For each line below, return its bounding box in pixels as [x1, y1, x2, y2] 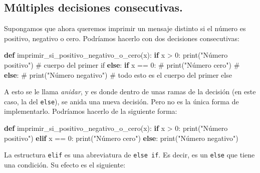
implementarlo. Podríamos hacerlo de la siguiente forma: [4, 106, 177, 116]
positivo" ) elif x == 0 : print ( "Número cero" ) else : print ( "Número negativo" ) [4, 132, 238, 143]
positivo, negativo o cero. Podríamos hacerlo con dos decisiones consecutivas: [4, 33, 239, 43]
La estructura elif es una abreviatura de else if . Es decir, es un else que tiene [4, 149, 255, 160]
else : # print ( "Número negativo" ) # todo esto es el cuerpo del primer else [4, 69, 232, 80]
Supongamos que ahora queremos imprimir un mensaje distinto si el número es [4, 23, 246, 34]
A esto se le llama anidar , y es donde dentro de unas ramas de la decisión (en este [4, 86, 256, 97]
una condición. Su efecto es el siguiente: [4, 159, 126, 169]
